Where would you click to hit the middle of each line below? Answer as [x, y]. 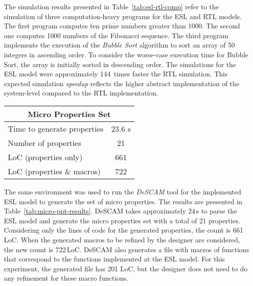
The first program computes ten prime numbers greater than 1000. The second [122, 26]
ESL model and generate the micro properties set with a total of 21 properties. [122, 220]
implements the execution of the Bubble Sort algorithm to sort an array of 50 [119, 45]
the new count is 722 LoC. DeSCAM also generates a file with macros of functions [126, 249]
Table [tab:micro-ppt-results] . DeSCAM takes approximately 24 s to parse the [121, 211]
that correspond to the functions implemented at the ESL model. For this [115, 259]
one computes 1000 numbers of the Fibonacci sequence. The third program [116, 35]
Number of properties [45, 143]
